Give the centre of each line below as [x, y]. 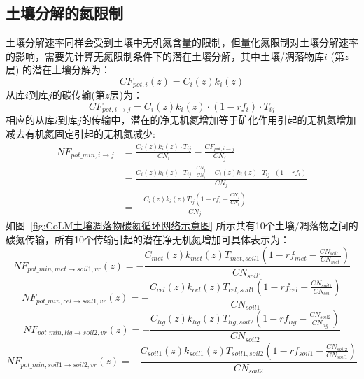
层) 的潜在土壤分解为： [58, 70]
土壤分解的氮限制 [64, 13]
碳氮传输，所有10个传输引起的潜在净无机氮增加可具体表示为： [148, 239]
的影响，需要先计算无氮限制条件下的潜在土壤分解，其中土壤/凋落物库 [165, 56]
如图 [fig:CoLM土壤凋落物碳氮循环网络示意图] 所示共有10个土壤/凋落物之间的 [182, 226]
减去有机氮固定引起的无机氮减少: [80, 134]
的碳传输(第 [79, 95]
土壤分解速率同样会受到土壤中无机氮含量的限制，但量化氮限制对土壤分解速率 [182, 42]
